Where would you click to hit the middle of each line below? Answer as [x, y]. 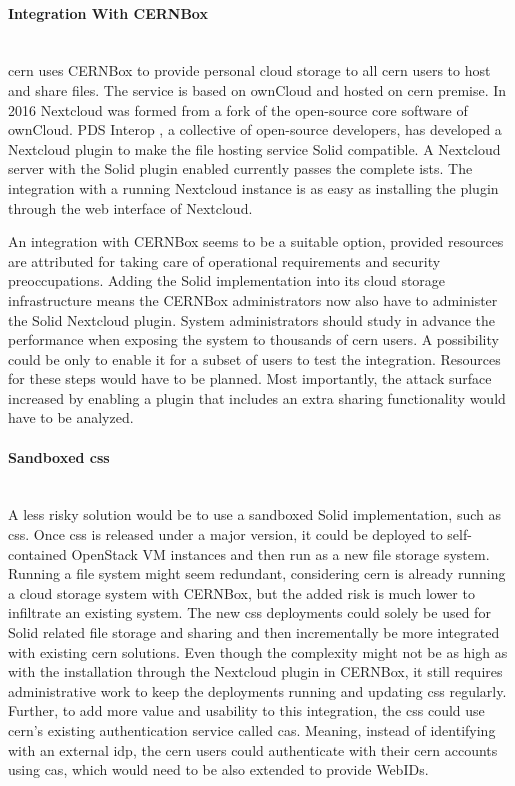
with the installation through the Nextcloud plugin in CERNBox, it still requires [255, 671]
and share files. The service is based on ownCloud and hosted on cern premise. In [257, 89]
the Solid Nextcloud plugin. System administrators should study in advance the [252, 319]
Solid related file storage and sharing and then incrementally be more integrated [254, 632]
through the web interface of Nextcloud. [130, 207]
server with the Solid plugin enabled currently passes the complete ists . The [240, 168]
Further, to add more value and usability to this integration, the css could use [246, 710]
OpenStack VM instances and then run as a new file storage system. [280, 553]
